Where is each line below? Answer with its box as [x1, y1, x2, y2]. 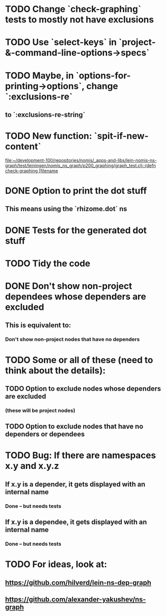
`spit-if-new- [94, 130, 149, 142]
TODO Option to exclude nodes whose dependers [5, 384, 161, 393]
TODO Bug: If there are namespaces [5, 450, 156, 461]
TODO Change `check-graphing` [5, 3, 141, 15]
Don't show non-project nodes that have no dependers [5, 336, 140, 343]
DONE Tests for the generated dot [5, 224, 147, 236]
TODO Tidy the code [5, 257, 91, 269]
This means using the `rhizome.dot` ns [5, 205, 127, 213]
